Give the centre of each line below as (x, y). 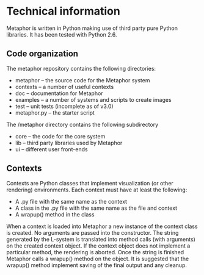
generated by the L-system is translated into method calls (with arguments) (101, 239)
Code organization (42, 54)
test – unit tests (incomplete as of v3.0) (64, 106)
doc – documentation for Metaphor (59, 93)
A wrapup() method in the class (55, 214)
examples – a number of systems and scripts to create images (93, 99)
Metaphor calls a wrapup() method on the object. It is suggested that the (98, 259)
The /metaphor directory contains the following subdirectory (82, 124)
